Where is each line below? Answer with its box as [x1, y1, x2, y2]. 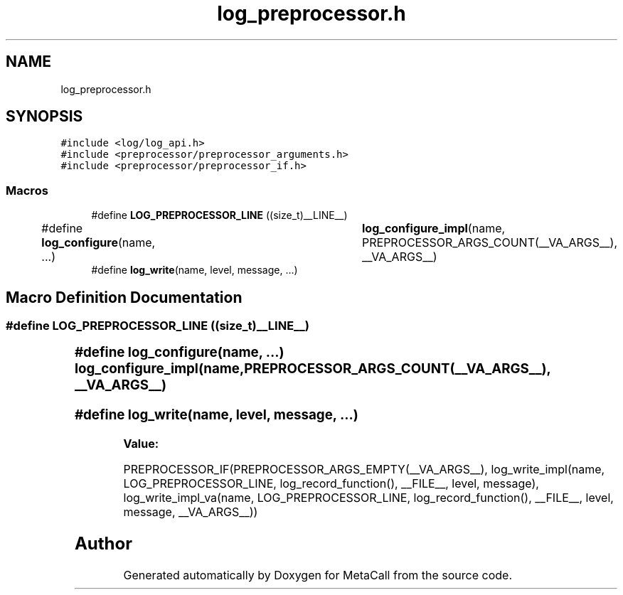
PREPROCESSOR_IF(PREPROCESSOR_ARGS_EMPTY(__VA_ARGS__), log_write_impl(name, [123, 461, 605, 476]
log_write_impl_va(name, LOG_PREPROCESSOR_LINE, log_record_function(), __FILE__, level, [123, 490, 614, 505]
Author [74, 532, 133, 554]
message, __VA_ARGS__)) [123, 504, 258, 519]
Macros [6, 183, 48, 198]
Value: [123, 436, 159, 451]
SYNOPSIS [6, 107, 83, 126]
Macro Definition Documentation [6, 288, 243, 306]
